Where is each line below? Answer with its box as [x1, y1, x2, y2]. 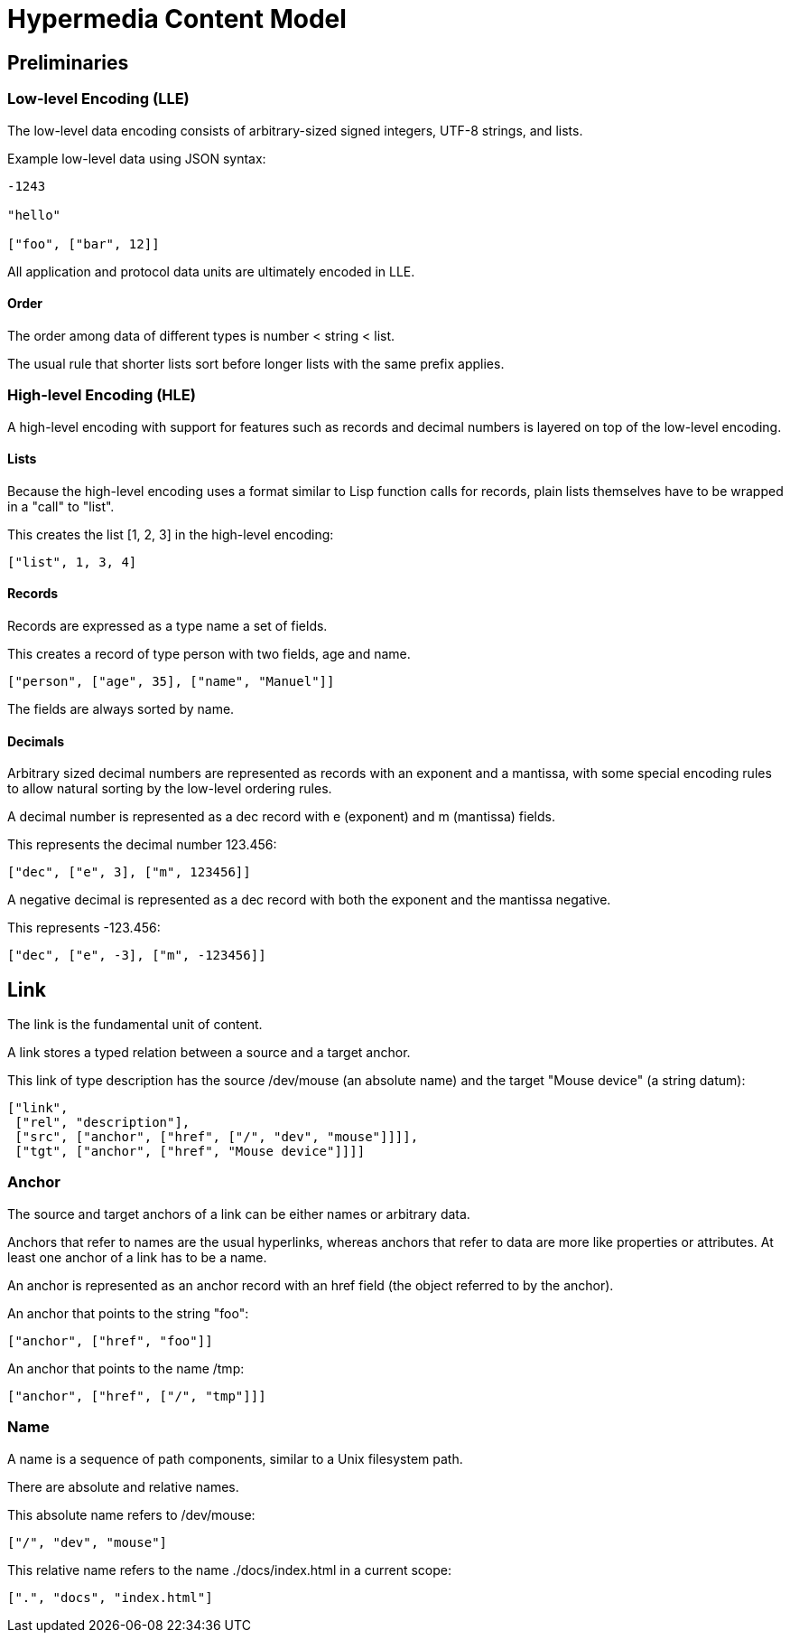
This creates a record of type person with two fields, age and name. [7, 645, 411, 661]
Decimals [7, 733, 65, 749]
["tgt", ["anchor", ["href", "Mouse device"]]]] [14, 1144, 366, 1159]
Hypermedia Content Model [7, 4, 347, 34]
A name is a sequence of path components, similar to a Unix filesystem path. [7, 1450, 463, 1467]
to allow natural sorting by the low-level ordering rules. [7, 781, 332, 797]
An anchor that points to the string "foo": [7, 1305, 249, 1321]
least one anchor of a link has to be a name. [7, 1249, 267, 1265]
